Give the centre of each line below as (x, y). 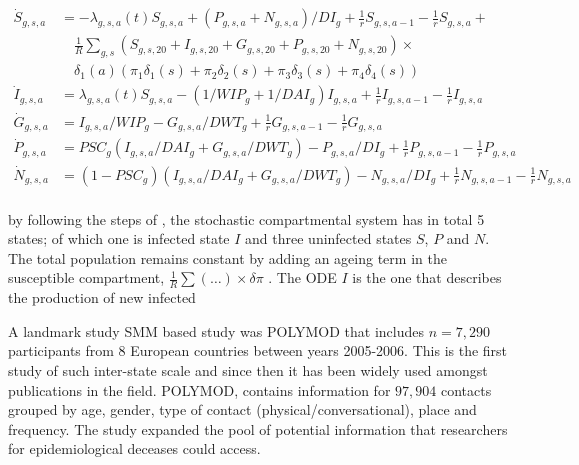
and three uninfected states (328, 238)
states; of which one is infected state (119, 238)
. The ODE (302, 277)
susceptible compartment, (86, 277)
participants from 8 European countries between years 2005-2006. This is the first (258, 350)
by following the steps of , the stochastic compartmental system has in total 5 (246, 218)
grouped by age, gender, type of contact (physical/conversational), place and (242, 409)
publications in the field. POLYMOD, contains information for (199, 389)
